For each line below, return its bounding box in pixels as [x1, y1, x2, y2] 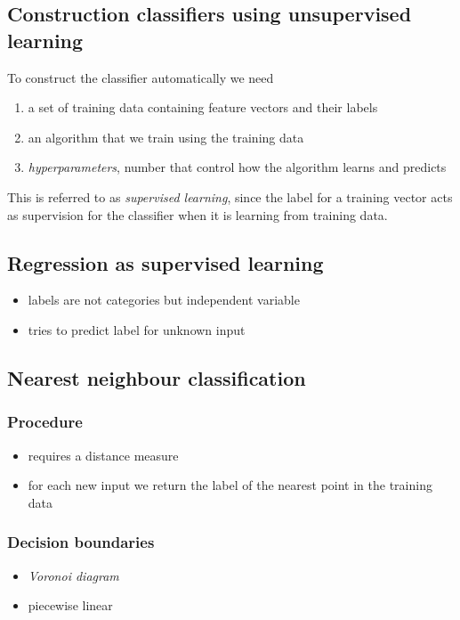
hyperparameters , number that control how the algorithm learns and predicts [28, 158, 447, 176]
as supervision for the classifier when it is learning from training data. [7, 205, 388, 224]
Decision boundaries [7, 531, 155, 553]
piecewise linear [28, 596, 113, 615]
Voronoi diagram [28, 566, 119, 584]
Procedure [7, 411, 83, 433]
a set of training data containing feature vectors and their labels [28, 98, 378, 117]
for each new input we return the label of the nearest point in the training [28, 476, 432, 494]
